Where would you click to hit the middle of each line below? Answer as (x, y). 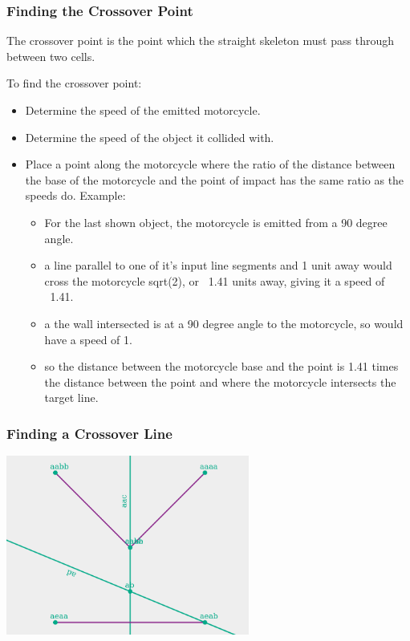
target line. (71, 398)
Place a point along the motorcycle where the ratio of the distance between (210, 164)
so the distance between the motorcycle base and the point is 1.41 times (221, 366)
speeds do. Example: (75, 195)
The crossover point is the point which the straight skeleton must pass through (200, 41)
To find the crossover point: (74, 83)
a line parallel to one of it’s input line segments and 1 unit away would (218, 265)
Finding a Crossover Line (89, 433)
